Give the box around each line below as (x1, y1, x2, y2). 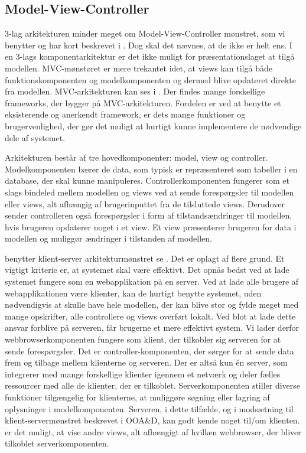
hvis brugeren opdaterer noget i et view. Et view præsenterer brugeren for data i (5, 220, 297, 233)
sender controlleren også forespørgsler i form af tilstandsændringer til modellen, (5, 209, 292, 221)
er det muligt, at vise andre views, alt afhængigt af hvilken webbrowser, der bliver (5, 425, 301, 438)
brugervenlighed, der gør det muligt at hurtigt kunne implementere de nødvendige (5, 119, 302, 132)
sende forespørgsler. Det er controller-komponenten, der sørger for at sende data (5, 344, 294, 357)
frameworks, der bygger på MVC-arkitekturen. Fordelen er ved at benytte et (5, 96, 281, 109)
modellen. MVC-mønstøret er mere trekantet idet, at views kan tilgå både (5, 61, 272, 74)
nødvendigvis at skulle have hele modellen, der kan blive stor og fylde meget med (5, 298, 299, 311)
